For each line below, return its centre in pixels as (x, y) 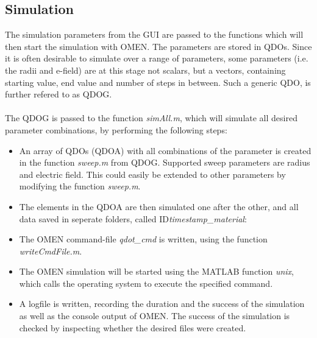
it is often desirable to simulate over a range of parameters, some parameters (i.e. (157, 58)
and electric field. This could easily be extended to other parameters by (152, 174)
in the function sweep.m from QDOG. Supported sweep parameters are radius (165, 162)
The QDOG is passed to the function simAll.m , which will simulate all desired (151, 118)
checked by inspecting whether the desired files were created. (133, 327)
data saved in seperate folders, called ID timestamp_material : (133, 218)
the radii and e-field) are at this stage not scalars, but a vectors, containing (145, 70)
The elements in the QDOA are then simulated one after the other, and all (159, 206)
